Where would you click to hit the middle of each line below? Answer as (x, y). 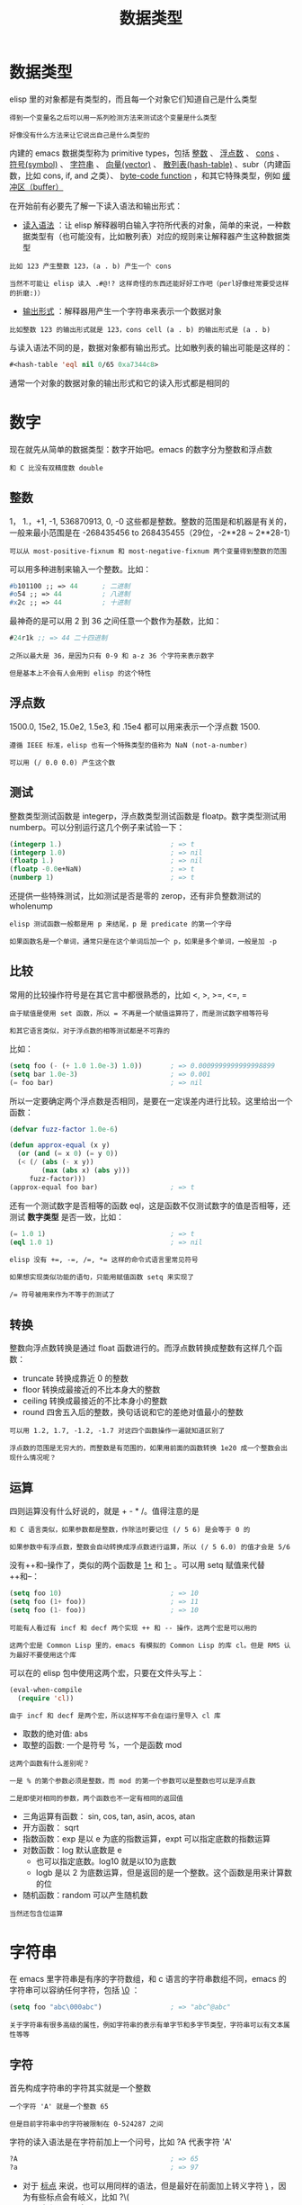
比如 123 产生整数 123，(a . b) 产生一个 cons (91, 266)
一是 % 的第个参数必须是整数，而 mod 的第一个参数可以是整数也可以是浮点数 (133, 1781)
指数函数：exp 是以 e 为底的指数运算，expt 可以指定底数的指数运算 (147, 1839)
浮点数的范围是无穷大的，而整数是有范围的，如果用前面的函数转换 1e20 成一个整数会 (145, 1448)
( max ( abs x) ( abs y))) (86, 1170)
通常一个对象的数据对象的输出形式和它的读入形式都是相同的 (120, 382)
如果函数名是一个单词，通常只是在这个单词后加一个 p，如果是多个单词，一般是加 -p (143, 942)
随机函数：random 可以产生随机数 (85, 1896)
